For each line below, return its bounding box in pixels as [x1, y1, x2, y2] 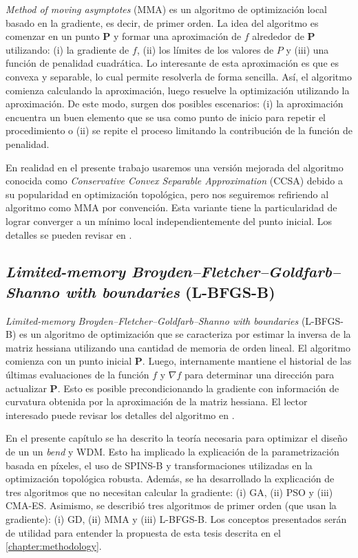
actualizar [6, 380, 47, 395]
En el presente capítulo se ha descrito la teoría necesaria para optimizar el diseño [6, 431, 348, 445]
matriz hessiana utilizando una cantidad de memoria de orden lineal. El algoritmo [6, 340, 351, 354]
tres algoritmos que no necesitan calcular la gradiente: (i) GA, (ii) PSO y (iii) [6, 484, 333, 499]
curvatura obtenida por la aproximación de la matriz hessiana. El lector [6, 394, 308, 409]
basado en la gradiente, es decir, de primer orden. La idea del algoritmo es [6, 15, 319, 30]
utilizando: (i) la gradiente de [6, 42, 129, 56]
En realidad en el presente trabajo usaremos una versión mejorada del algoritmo [6, 160, 344, 174]
